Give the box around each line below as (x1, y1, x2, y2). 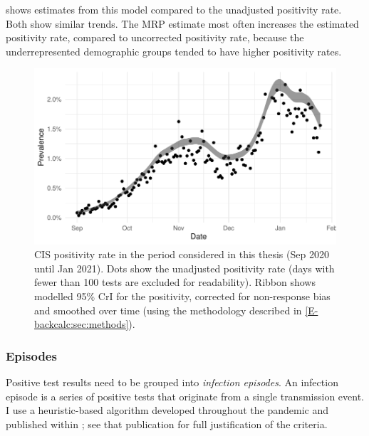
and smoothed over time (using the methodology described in (34, 302, 302, 317)
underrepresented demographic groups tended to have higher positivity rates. (6, 43, 342, 58)
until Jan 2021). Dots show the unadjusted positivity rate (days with (34, 260, 335, 275)
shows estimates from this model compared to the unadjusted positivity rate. (6, 2, 342, 16)
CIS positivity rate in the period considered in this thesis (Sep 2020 (34, 247, 329, 262)
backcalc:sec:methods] (34, 317, 129, 331)
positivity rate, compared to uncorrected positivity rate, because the (6, 30, 304, 45)
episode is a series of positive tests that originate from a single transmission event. (6, 388, 365, 403)
